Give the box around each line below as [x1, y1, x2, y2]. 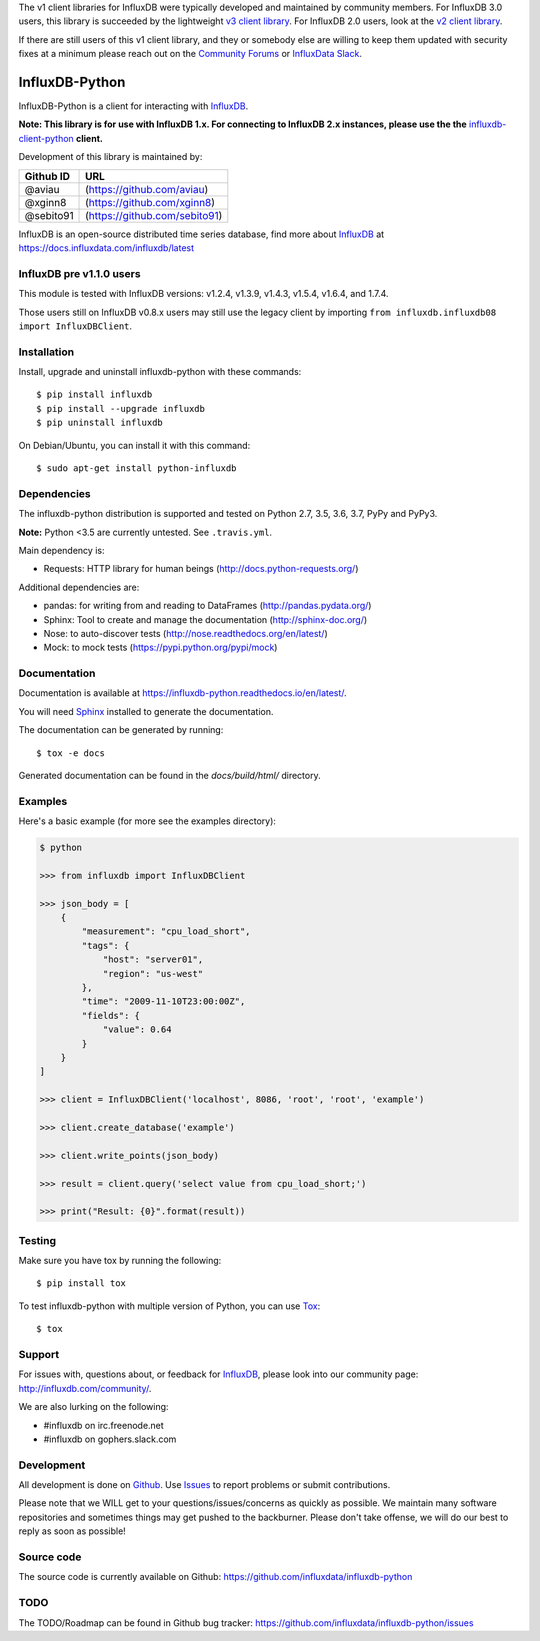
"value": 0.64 [102, 1024, 172, 1035]
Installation [18, 345, 75, 359]
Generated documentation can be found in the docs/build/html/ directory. [18, 770, 321, 782]
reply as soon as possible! [18, 1525, 127, 1537]
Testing [18, 1233, 57, 1247]
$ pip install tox [36, 1278, 127, 1289]
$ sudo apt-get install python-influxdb [36, 463, 237, 474]
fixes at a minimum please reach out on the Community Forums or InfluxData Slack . [18, 48, 362, 60]
